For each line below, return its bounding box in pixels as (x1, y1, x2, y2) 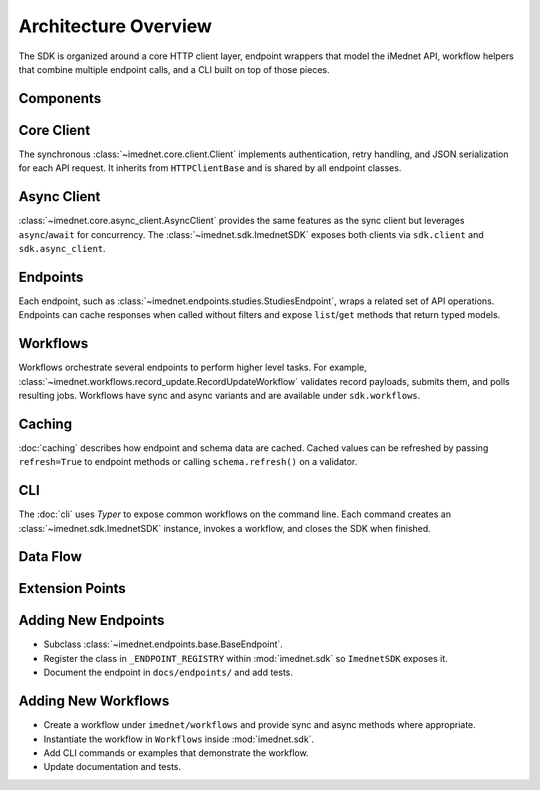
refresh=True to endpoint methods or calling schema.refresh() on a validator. (18, 456, 358, 468)
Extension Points (18, 580, 127, 597)
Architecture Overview (18, 15, 212, 37)
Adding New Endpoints (18, 612, 165, 629)
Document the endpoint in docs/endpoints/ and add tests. (43, 666, 294, 679)
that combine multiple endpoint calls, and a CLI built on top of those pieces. (18, 63, 330, 75)
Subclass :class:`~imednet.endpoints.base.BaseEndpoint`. (43, 638, 284, 650)
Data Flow (18, 548, 82, 565)
